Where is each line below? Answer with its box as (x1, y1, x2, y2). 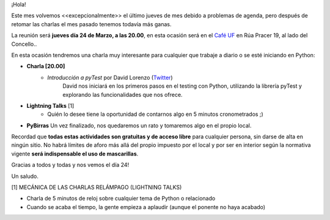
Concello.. (11, 40, 37, 48)
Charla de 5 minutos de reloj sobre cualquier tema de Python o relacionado (26, 195, 216, 202)
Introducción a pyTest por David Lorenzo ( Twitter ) (47, 74, 174, 81)
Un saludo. (11, 172, 39, 180)
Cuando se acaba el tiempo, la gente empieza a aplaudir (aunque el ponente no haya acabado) (26, 203, 266, 210)
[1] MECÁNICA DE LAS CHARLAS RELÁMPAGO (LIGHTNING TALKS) (11, 183, 182, 191)
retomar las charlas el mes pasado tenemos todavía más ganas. (11, 20, 172, 27)
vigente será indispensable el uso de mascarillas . (11, 150, 139, 157)
